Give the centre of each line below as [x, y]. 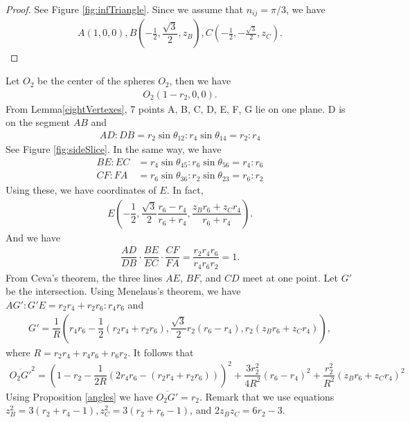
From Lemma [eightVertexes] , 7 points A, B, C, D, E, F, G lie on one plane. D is [176, 108]
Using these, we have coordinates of [81, 189]
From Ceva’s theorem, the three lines [84, 277]
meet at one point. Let [291, 277]
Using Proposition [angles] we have [79, 396]
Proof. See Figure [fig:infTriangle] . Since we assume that [124, 9]
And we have [33, 237]
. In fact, [185, 189]
